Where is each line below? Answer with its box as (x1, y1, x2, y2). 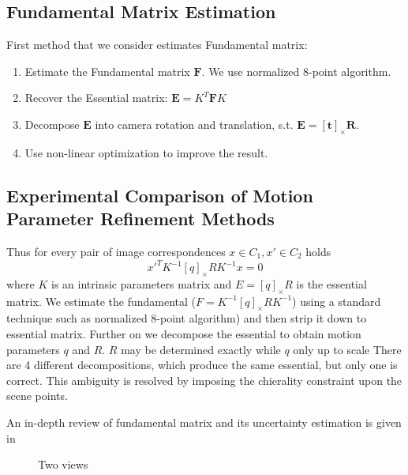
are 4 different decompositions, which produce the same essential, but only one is (6, 356, 398, 373)
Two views (38, 456, 88, 473)
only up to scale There (293, 341, 402, 357)
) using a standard (292, 292, 381, 309)
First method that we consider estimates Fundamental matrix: (6, 36, 308, 53)
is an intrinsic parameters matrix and (51, 275, 232, 292)
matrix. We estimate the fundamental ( (6, 292, 197, 309)
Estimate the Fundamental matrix (24, 62, 190, 79)
